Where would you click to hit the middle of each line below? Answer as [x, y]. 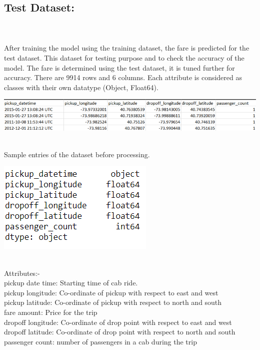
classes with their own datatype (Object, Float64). [81, 87]
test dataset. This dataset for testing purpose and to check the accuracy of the [124, 57]
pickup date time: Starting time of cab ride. [71, 283]
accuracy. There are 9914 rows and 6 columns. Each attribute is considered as [123, 77]
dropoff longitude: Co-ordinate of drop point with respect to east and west [118, 322]
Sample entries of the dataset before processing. [77, 154]
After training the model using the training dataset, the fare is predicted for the [127, 48]
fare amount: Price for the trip [51, 312]
